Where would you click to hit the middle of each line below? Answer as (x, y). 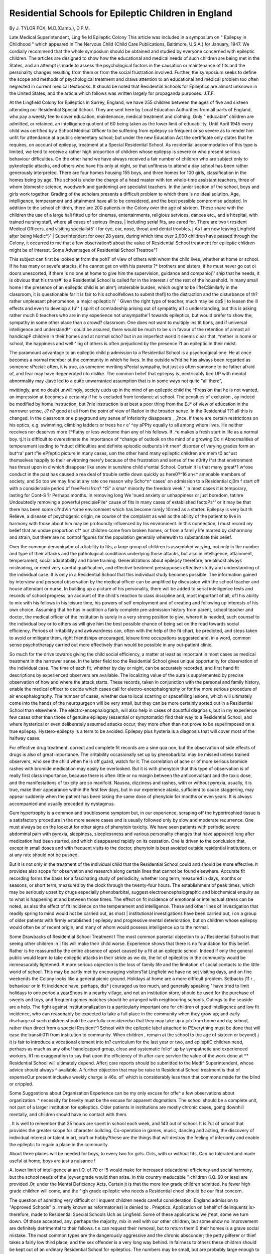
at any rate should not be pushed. (44, 855)
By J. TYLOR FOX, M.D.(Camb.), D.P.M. (50, 28)
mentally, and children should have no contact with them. (69, 1114)
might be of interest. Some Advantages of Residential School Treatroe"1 (83, 250)
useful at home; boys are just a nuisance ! (52, 1161)
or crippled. (21, 1084)
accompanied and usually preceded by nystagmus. (62, 804)
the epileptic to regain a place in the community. (59, 1145)
